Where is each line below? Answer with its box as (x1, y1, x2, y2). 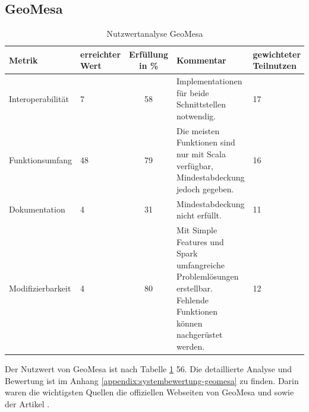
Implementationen (176, 75, 242, 87)
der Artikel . (5, 397, 50, 410)
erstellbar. (176, 282, 213, 294)
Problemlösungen (176, 270, 239, 283)
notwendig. (176, 110, 216, 122)
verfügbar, (176, 159, 213, 172)
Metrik (9, 53, 38, 66)
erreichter (80, 47, 121, 60)
